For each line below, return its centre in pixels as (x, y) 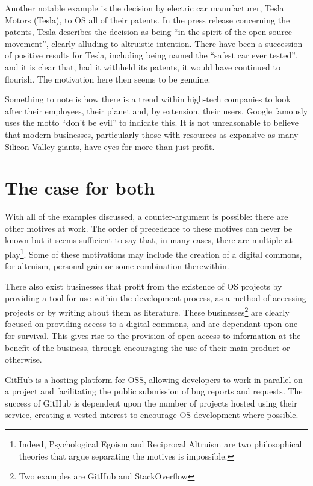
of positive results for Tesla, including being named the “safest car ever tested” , (151, 55)
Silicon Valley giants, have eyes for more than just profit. (110, 146)
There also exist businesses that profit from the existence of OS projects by (144, 286)
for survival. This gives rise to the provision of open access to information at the (153, 335)
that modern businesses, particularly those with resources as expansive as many (152, 134)
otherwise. (23, 359)
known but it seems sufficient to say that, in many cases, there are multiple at (149, 240)
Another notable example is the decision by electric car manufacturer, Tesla (144, 8)
